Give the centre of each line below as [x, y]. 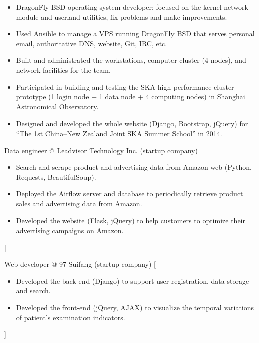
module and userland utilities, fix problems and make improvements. [121, 16]
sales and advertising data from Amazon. [79, 203]
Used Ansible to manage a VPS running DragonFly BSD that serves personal [135, 33]
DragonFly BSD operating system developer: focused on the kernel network [132, 7]
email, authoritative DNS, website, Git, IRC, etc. [92, 43]
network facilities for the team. [63, 70]
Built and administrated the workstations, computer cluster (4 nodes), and [131, 60]
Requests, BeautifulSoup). [56, 177]
